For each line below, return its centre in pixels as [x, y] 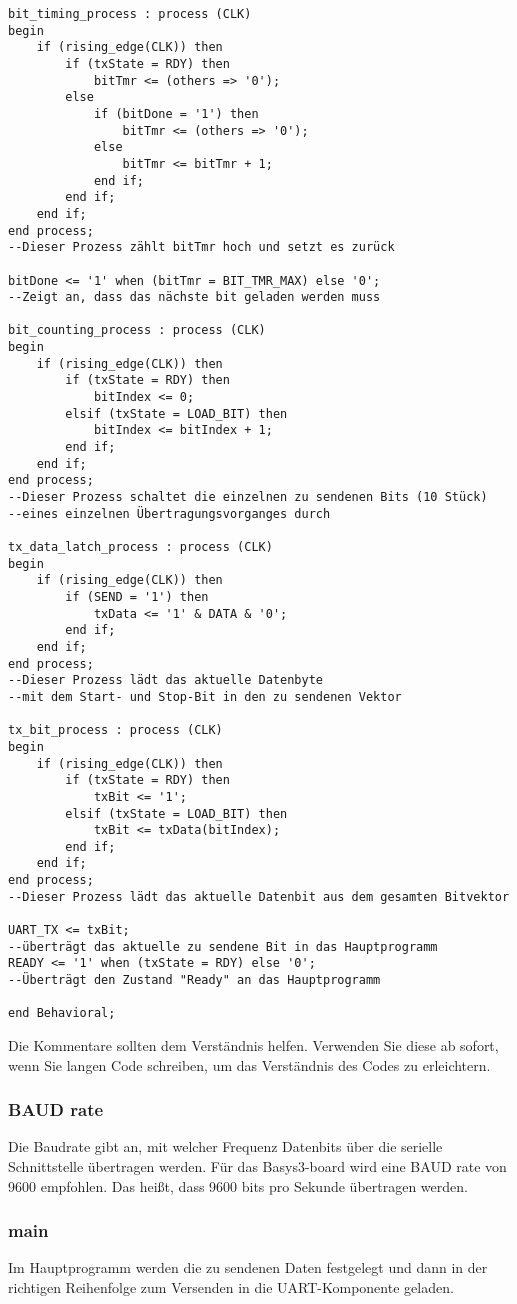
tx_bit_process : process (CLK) [115, 730]
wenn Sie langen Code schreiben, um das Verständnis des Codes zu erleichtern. [249, 1064]
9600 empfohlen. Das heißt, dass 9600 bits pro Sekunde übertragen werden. [238, 1185]
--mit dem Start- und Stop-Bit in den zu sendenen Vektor [205, 696]
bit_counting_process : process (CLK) [137, 330]
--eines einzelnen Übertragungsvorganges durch [169, 513]
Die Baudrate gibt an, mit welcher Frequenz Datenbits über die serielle [225, 1146]
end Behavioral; [62, 1013]
